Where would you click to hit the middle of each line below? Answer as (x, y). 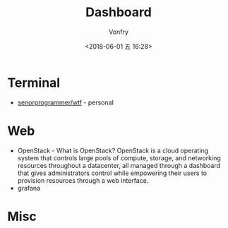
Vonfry (119, 32)
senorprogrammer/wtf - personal (66, 102)
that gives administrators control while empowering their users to (112, 173)
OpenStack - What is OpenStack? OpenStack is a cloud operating (113, 150)
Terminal (34, 83)
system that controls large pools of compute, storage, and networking (119, 158)
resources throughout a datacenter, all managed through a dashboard (119, 165)
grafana (29, 188)
